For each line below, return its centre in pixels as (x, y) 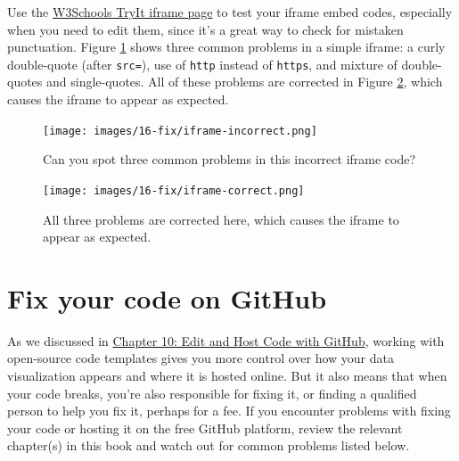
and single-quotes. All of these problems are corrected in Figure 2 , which (245, 82)
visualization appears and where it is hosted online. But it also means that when (227, 376)
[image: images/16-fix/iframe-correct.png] (174, 190)
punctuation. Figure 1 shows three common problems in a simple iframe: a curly (226, 47)
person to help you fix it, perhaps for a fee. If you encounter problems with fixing (229, 411)
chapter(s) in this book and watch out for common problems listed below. (209, 445)
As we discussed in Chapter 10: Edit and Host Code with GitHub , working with (226, 340)
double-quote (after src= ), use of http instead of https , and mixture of (202, 64)
